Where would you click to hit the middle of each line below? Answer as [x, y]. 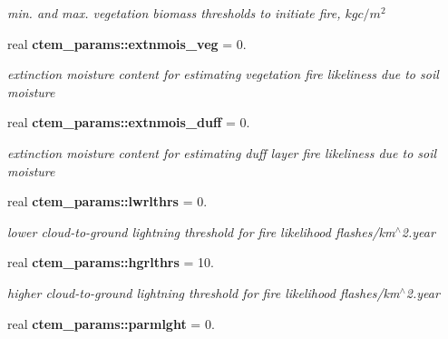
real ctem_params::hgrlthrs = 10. [111, 262]
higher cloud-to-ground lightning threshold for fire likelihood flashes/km [204, 292]
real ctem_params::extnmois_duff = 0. [129, 122]
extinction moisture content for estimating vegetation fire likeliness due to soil [223, 74]
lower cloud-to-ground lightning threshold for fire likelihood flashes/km [201, 231]
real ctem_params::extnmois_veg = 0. [127, 43]
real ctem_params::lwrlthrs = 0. [107, 201]
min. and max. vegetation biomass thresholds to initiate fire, [174, 13]
